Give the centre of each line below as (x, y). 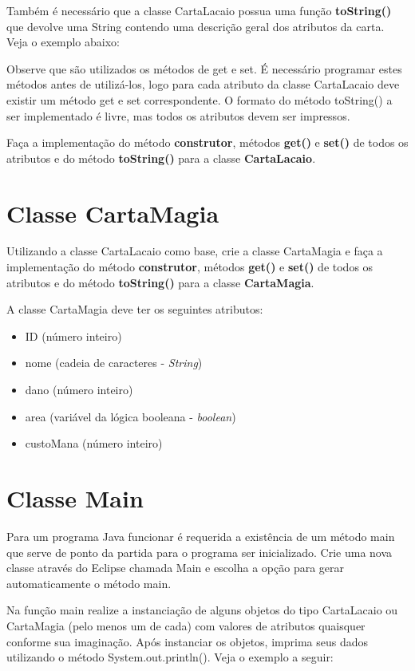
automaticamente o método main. (89, 583)
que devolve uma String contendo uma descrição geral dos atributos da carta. (196, 26)
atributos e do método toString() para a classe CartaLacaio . (161, 158)
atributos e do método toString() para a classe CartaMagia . (160, 282)
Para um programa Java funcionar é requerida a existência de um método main (201, 536)
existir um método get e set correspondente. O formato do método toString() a (200, 99)
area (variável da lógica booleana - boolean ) (130, 416)
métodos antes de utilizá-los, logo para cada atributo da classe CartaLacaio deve (203, 84)
